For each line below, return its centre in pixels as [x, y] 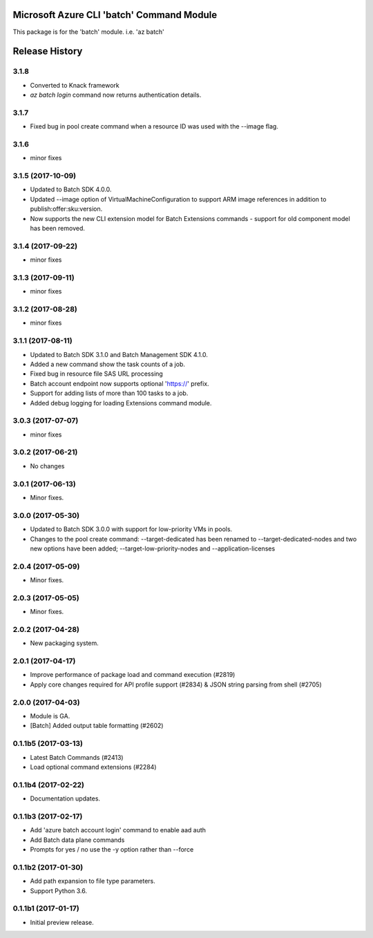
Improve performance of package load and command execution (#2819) [133, 675]
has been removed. [58, 229]
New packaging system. [65, 643]
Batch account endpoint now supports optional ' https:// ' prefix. [120, 383]
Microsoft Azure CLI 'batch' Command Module [115, 15]
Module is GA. [50, 716]
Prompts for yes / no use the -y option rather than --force [112, 849]
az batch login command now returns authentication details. [116, 95]
